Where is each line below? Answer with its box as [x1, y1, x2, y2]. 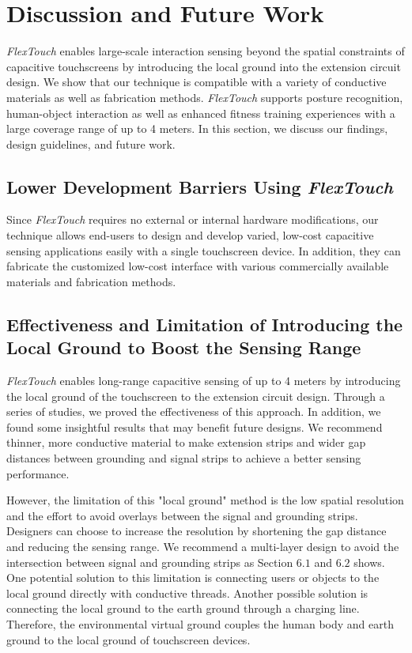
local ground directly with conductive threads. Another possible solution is [6, 584, 369, 601]
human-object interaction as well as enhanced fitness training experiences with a [6, 104, 395, 121]
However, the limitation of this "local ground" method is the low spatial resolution [6, 492, 404, 508]
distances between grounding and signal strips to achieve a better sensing [6, 450, 361, 466]
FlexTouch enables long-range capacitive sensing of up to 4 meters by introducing [6, 372, 401, 389]
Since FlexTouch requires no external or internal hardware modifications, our [6, 211, 379, 228]
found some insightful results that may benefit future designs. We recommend [6, 418, 383, 435]
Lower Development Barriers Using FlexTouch [6, 174, 393, 198]
